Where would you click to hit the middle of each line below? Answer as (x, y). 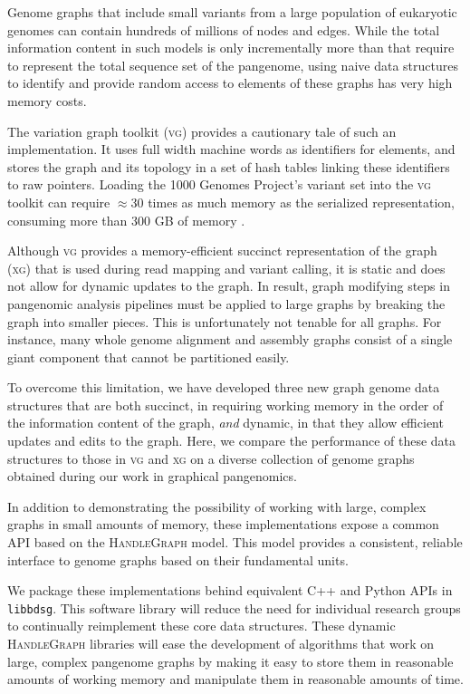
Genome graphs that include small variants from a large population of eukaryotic (232, 12)
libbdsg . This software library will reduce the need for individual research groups (234, 607)
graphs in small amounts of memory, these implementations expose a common (223, 524)
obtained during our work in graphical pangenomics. (152, 476)
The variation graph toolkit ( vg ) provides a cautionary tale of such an (202, 131)
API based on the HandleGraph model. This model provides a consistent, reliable (235, 542)
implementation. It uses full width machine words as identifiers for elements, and (231, 149)
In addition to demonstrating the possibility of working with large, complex (217, 506)
